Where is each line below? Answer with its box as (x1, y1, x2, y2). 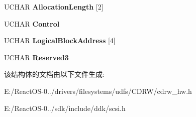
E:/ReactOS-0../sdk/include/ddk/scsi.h (4, 102, 126, 113)
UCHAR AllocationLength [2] (4, 2, 104, 12)
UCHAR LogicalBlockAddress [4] (4, 35, 116, 46)
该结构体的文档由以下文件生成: (4, 69, 105, 79)
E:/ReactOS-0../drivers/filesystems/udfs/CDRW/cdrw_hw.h (4, 85, 192, 96)
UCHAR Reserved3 (4, 52, 69, 62)
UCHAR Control (4, 18, 60, 29)
